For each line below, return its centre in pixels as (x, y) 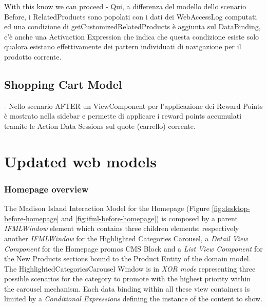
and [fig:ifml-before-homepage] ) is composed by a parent (149, 218)
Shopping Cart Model (63, 84)
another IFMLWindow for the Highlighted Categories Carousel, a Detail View (126, 238)
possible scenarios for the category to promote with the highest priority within (128, 279)
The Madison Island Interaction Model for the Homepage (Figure (107, 208)
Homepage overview (46, 189)
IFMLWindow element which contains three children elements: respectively (122, 228)
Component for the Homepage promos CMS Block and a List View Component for (133, 248)
